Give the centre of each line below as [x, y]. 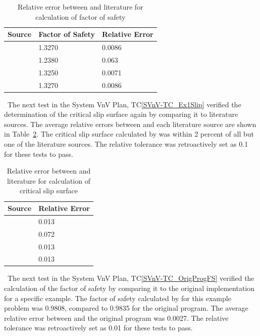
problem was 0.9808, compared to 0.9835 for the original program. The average [126, 308]
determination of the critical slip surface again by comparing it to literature [121, 114]
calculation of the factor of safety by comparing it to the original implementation [129, 288]
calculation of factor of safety [81, 16]
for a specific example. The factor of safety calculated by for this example [118, 298]
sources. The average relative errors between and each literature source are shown [130, 124]
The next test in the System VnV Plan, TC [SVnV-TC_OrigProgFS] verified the [131, 278]
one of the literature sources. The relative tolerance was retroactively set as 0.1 [126, 144]
